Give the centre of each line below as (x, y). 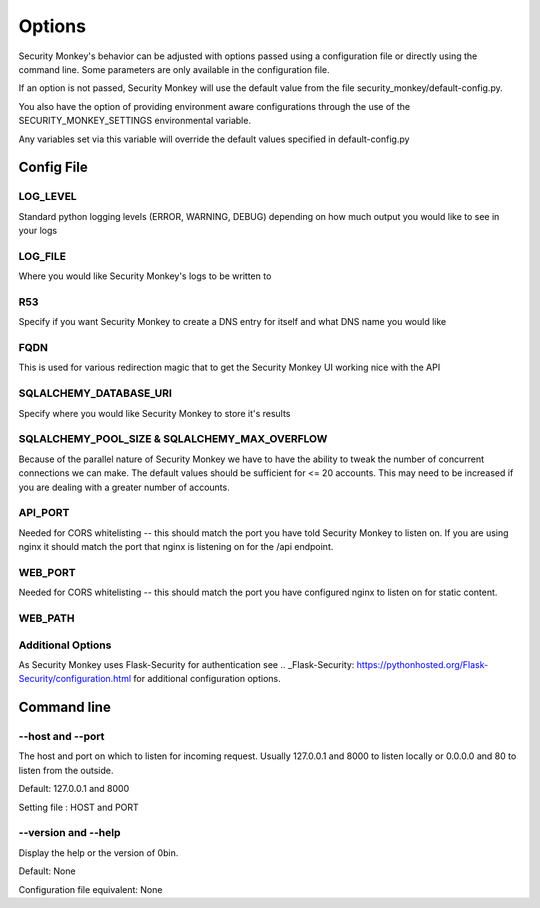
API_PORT (44, 513)
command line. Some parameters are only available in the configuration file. (174, 69)
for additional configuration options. (207, 679)
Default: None (47, 871)
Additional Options (65, 645)
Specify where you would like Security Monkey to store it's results (154, 413)
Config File (53, 167)
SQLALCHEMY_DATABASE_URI (95, 393)
